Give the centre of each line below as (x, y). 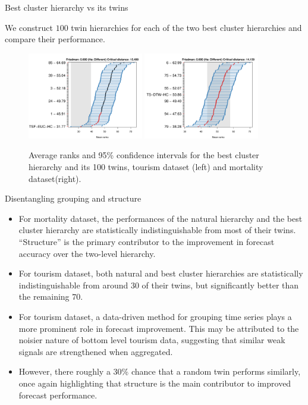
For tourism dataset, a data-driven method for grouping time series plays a (155, 316)
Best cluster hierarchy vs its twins (67, 7)
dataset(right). (55, 178)
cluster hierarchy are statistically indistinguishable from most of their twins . (157, 230)
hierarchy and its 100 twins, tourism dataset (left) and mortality (146, 167)
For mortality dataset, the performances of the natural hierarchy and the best (161, 218)
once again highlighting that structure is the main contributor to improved (155, 383)
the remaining (44, 296)
